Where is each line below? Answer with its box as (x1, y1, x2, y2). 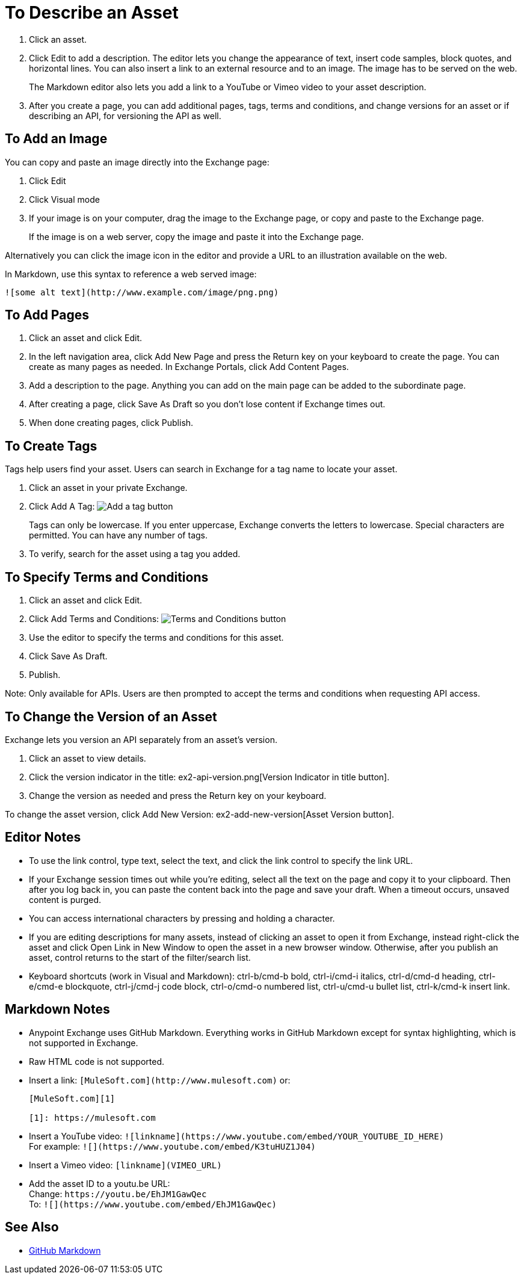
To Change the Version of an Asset (5, 709, 217, 724)
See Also (5, 1219, 59, 1235)
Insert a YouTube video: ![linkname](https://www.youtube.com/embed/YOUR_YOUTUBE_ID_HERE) (29, 1130, 445, 1141)
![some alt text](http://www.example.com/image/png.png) (5, 287, 279, 297)
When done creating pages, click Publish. (29, 418, 194, 428)
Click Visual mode (29, 194, 100, 205)
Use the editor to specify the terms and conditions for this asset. (29, 632, 284, 643)
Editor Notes (5, 830, 81, 845)
